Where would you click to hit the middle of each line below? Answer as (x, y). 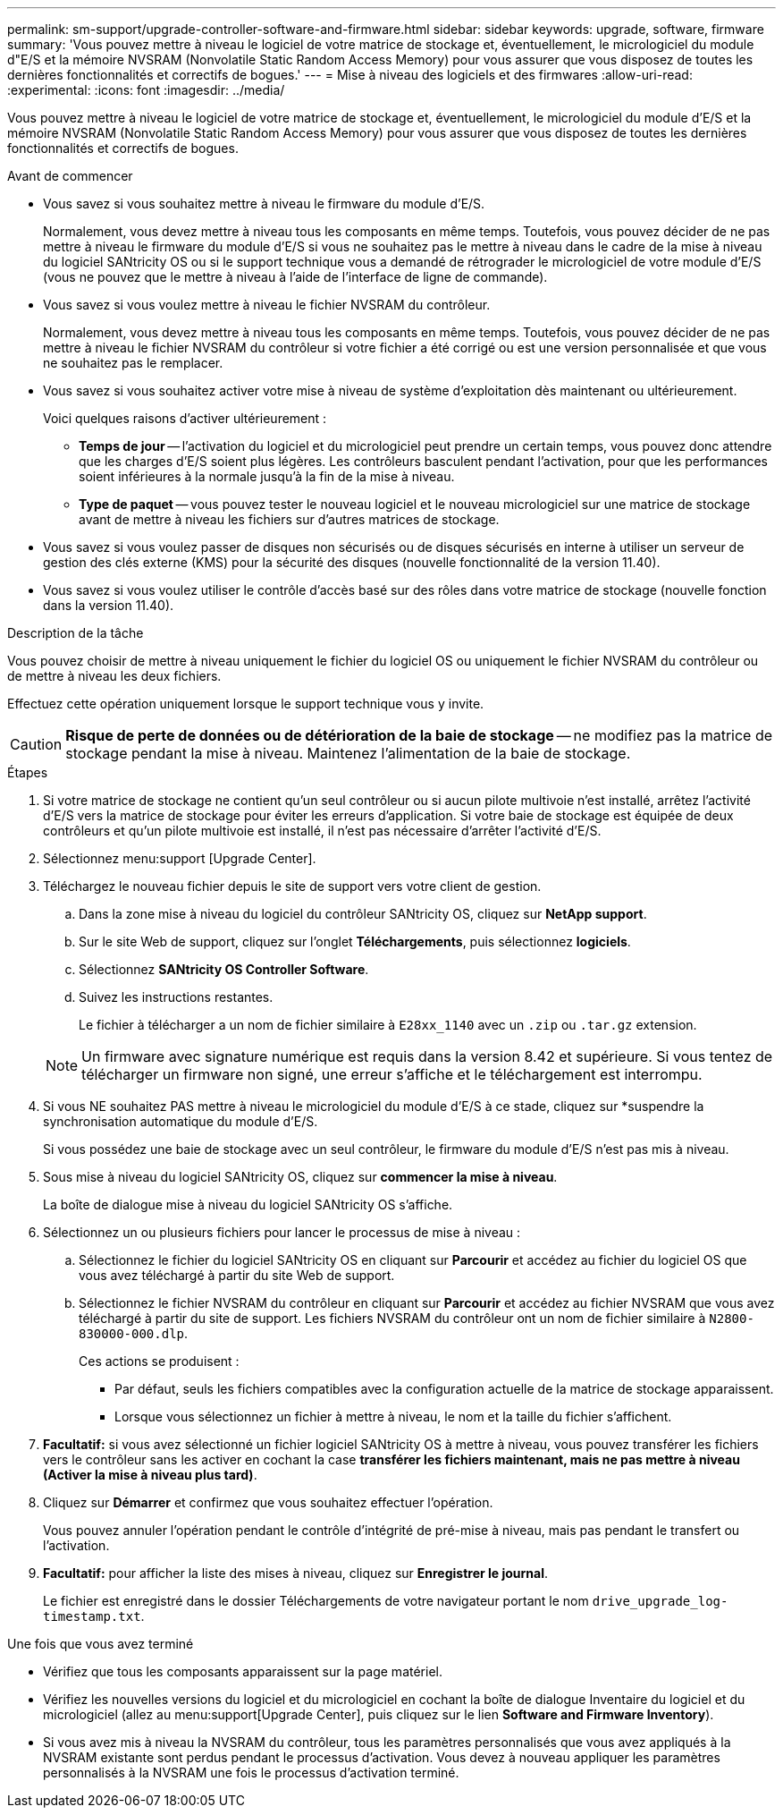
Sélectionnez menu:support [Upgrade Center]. (180, 858)
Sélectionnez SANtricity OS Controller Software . (224, 969)
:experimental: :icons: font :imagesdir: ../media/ (146, 90)
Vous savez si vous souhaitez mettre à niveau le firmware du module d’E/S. (264, 204)
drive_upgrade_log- (660, 1601)
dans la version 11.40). (109, 605)
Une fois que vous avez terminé (101, 1644)
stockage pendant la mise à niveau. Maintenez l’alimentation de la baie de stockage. (348, 753)
